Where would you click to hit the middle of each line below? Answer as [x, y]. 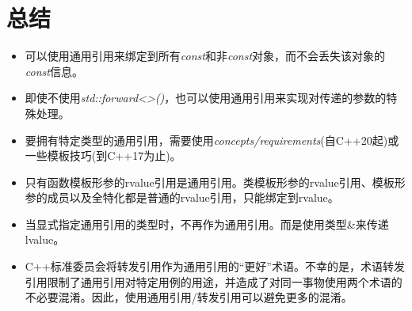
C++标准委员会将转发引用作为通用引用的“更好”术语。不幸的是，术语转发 [215, 266]
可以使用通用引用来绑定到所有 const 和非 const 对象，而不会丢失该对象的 [205, 56]
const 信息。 [54, 71]
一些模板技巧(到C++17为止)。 [103, 155]
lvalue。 [45, 239]
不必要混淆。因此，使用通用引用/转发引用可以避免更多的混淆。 [189, 297]
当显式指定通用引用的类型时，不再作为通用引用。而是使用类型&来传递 [207, 224]
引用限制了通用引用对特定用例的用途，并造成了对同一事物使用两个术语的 [214, 281]
